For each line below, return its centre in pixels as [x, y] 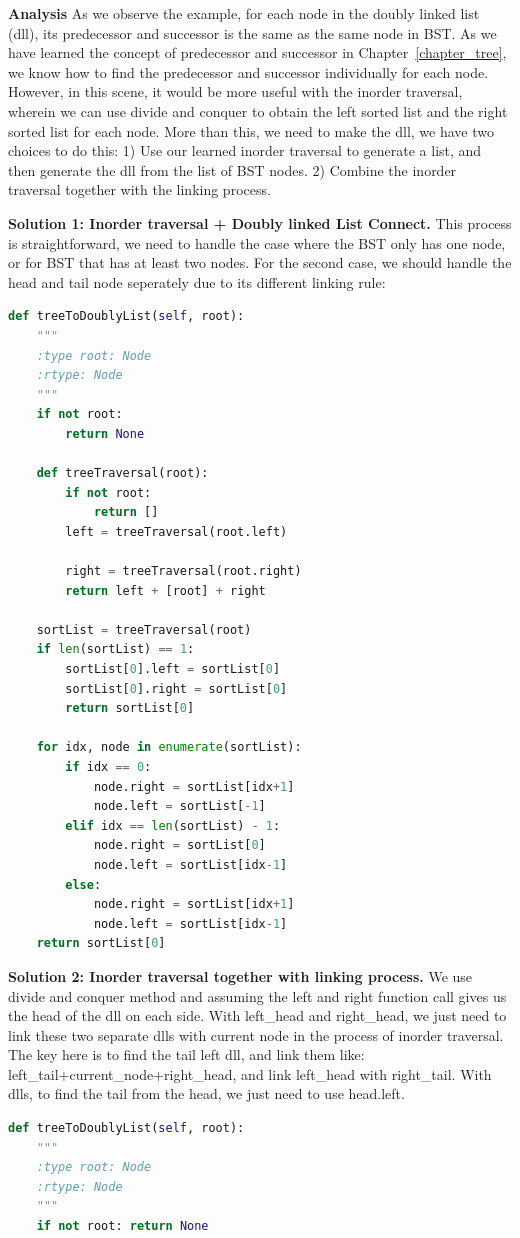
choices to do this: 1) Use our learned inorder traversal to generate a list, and [245, 150]
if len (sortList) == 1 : [115, 649]
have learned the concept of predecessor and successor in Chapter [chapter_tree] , [257, 52]
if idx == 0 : [108, 766]
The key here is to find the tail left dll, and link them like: [186, 1054]
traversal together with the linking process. [139, 189]
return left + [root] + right [165, 590]
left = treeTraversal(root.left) [176, 531]
